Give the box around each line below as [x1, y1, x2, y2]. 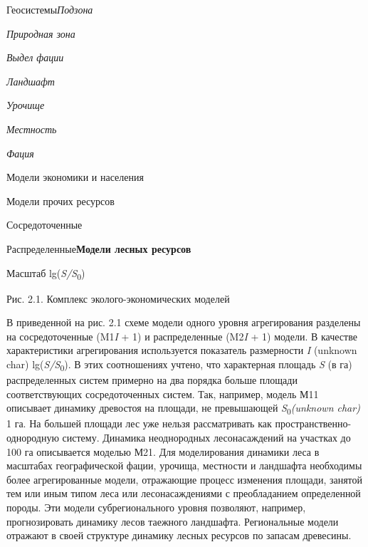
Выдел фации [6, 50, 64, 65]
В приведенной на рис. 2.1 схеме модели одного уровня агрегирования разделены [6, 315, 361, 330]
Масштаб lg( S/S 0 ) [6, 265, 85, 282]
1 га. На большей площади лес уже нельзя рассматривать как [6, 416, 272, 431]
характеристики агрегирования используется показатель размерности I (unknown [6, 343, 357, 358]
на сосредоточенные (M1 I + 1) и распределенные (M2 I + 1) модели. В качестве [6, 328, 357, 343]
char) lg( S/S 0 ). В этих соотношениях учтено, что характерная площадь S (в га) [6, 357, 352, 373]
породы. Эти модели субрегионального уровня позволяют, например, [6, 500, 306, 515]
